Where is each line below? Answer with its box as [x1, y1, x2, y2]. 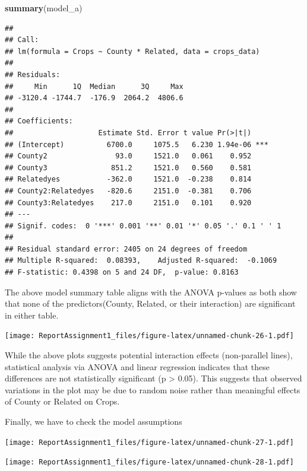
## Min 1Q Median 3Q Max [5, 82, 183, 91]
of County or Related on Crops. [5, 395, 120, 408]
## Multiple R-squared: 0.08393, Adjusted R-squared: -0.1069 [5, 256, 277, 265]
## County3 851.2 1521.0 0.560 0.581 [5, 163, 252, 172]
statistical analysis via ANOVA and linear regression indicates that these [5, 360, 270, 373]
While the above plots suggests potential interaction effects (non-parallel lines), [5, 349, 293, 361]
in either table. [5, 308, 59, 321]
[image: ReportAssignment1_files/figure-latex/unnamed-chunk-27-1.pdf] [5, 438, 294, 447]
